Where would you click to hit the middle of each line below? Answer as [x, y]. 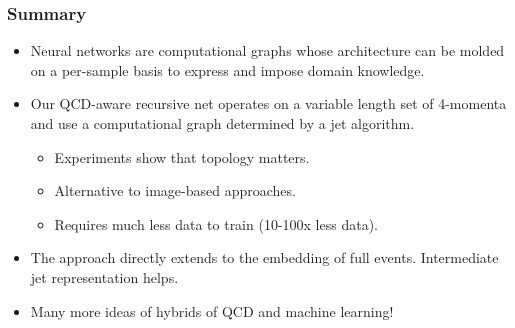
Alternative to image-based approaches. [175, 190]
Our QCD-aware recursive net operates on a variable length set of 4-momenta [268, 103]
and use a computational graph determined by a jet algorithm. [222, 123]
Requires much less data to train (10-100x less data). [216, 223]
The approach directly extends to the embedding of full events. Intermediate [264, 257]
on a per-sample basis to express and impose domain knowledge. [227, 69]
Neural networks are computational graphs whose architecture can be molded [267, 50]
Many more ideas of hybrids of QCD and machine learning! [212, 310]
